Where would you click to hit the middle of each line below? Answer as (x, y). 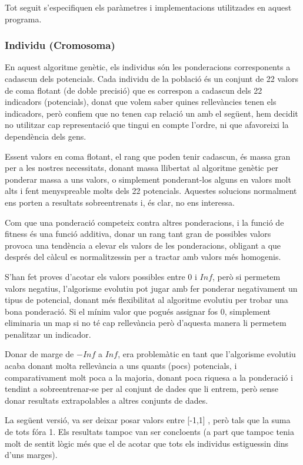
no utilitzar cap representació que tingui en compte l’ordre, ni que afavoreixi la (147, 125)
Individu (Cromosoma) (60, 45)
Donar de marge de (39, 354)
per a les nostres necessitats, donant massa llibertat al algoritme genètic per (142, 168)
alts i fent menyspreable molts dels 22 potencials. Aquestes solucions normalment (151, 191)
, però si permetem (247, 276)
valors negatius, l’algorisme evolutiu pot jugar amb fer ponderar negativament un (151, 288)
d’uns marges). (31, 455)
